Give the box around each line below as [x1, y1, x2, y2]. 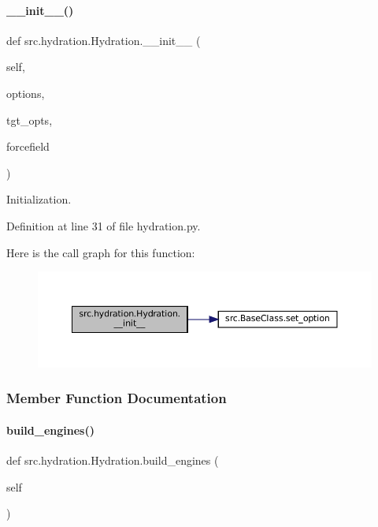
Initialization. [6, 191, 72, 207]
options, [6, 84, 45, 101]
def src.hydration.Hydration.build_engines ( [6, 451, 219, 468]
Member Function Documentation [6, 388, 227, 408]
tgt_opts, [6, 111, 53, 128]
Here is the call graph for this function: [6, 244, 195, 260]
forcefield [6, 138, 50, 155]
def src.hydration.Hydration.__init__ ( [6, 32, 201, 48]
